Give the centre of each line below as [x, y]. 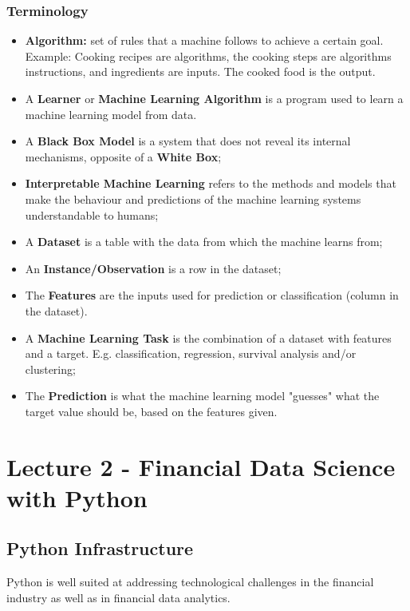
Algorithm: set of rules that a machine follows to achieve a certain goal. [204, 40]
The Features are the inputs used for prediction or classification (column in [212, 295]
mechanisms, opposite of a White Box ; [123, 156]
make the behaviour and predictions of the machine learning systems [193, 198]
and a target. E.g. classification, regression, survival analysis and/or [191, 353]
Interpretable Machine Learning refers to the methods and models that [211, 183]
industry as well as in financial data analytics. [118, 597]
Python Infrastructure [100, 548]
